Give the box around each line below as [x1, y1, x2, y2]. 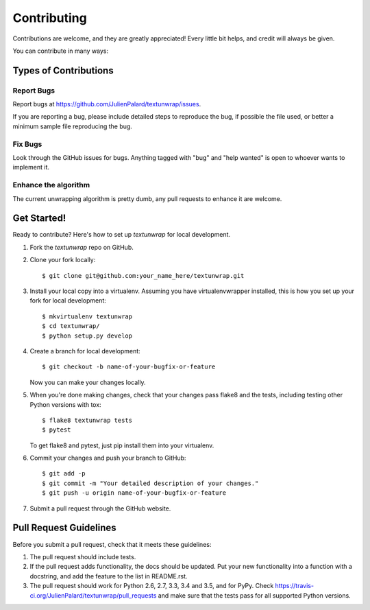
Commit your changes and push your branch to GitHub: [29, 454, 186, 462]
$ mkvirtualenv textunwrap [42, 312, 133, 320]
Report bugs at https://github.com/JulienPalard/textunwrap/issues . [12, 100, 201, 108]
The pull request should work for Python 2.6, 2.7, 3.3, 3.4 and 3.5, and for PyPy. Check [29, 582, 274, 590]
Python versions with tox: [29, 400, 102, 408]
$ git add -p [42, 470, 86, 478]
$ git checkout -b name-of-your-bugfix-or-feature [42, 363, 216, 371]
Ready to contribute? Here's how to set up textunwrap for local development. [12, 231, 231, 239]
